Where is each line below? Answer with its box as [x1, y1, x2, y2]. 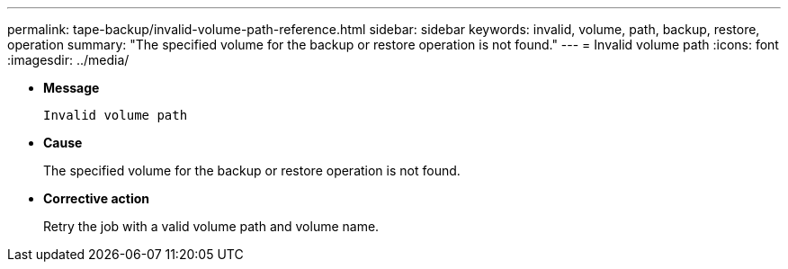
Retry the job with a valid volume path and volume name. [43, 219, 380, 234]
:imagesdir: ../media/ [7, 52, 130, 67]
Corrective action [43, 191, 149, 206]
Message [43, 80, 100, 95]
